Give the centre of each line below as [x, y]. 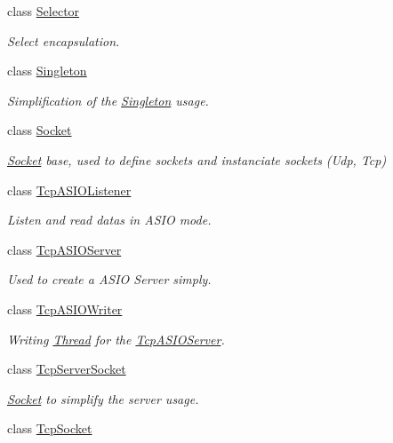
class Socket [40, 130]
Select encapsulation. [64, 40]
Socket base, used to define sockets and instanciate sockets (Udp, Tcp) [197, 159]
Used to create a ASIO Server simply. [109, 279]
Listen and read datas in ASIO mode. [109, 220]
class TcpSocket [50, 428]
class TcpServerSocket [67, 369]
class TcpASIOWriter [65, 309]
